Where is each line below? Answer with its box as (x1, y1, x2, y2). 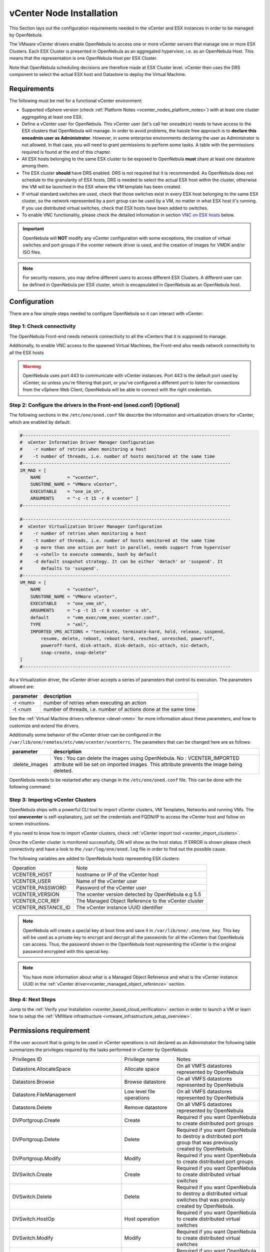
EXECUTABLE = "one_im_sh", (30, 488, 104, 494)
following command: (9, 784, 51, 790)
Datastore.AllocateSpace (12, 1066, 71, 1073)
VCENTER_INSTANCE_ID (12, 904, 71, 911)
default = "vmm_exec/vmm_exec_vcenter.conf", (30, 614, 160, 620)
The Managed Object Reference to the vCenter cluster (75, 897, 204, 904)
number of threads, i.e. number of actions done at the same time (43, 706, 195, 713)
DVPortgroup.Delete (12, 1136, 60, 1143)
